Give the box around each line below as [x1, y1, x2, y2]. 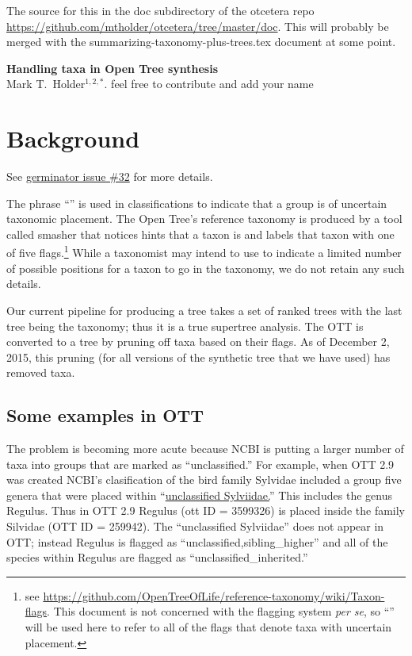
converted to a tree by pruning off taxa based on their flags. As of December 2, [6, 333, 390, 350]
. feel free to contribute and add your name [104, 75, 314, 92]
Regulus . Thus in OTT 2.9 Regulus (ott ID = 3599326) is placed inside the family [6, 502, 406, 519]
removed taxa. [6, 364, 75, 381]
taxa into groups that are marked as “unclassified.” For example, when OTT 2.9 [6, 455, 395, 472]
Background [6, 122, 140, 155]
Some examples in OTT [6, 403, 204, 428]
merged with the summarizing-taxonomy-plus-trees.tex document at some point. [6, 33, 396, 50]
